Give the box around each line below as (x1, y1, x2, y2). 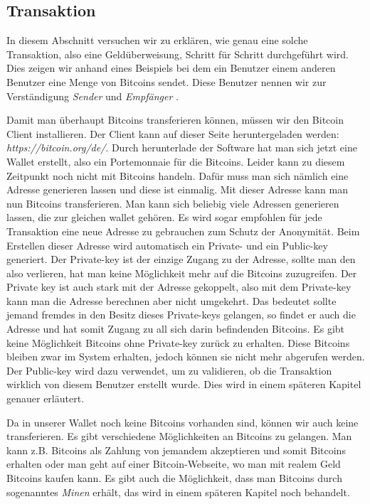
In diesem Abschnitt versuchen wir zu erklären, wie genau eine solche (6, 33, 308, 48)
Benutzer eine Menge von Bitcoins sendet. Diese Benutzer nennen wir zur (6, 74, 327, 89)
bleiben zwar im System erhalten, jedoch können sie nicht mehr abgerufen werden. (6, 349, 365, 364)
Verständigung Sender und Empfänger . (6, 88, 179, 103)
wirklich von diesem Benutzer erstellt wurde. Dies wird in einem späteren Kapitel (6, 377, 361, 392)
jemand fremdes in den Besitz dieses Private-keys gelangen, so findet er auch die (6, 307, 356, 322)
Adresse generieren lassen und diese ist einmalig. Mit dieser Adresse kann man (6, 182, 348, 197)
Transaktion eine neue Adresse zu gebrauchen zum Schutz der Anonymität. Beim (6, 223, 360, 238)
